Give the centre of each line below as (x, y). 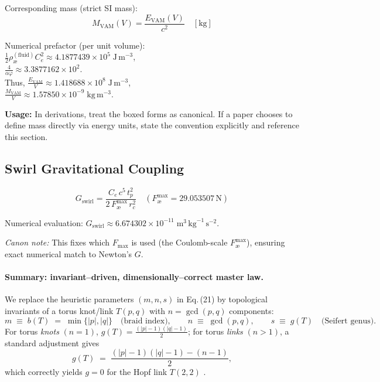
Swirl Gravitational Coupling (95, 168)
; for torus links (215, 331)
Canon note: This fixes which (57, 242)
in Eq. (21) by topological (222, 299)
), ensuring (266, 242)
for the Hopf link (137, 372)
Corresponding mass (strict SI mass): (71, 8)
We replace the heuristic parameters (69, 299)
